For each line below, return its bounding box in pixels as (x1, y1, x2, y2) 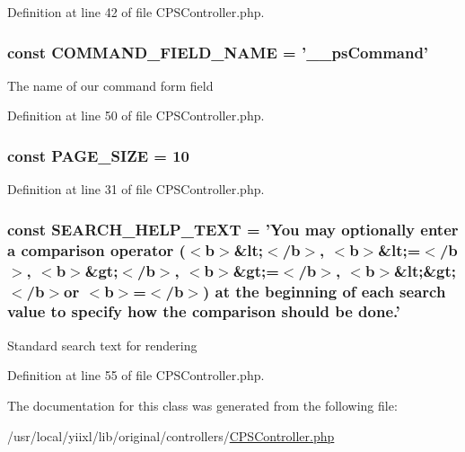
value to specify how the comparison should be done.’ (7, 300, 400, 323)
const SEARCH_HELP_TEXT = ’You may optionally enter (7, 217, 459, 240)
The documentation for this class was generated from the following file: (7, 395, 398, 414)
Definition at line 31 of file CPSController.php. (7, 180, 265, 199)
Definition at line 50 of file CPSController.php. (7, 106, 265, 125)
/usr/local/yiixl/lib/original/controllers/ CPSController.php (7, 426, 335, 445)
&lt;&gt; (394, 259, 457, 281)
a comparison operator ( (7, 238, 186, 261)
